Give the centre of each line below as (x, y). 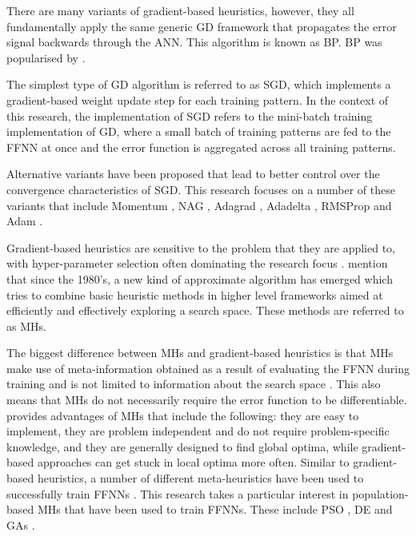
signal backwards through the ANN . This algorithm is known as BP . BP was (194, 42)
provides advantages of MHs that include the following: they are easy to (183, 415)
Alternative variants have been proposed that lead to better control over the (193, 174)
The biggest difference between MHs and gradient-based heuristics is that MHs (200, 353)
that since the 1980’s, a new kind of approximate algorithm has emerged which (200, 278)
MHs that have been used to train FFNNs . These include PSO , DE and (215, 509)
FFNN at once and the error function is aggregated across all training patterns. (201, 147)
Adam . (25, 221)
